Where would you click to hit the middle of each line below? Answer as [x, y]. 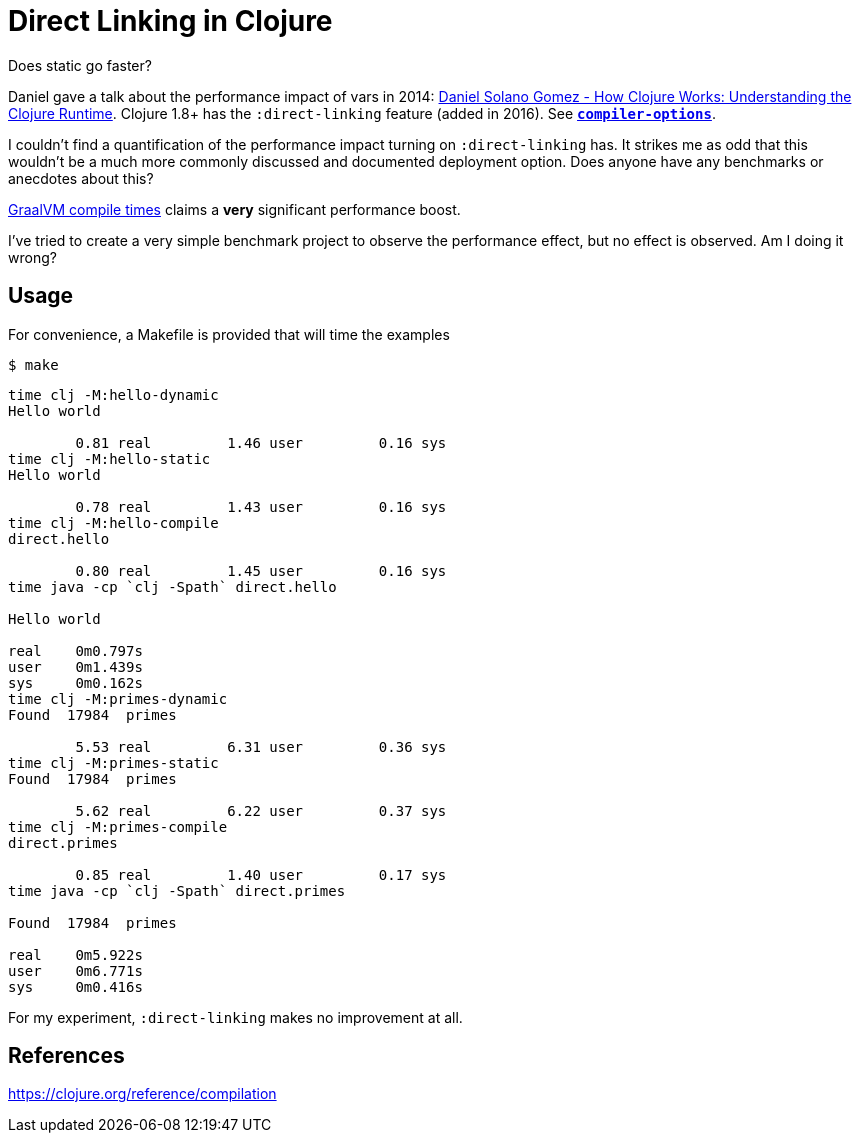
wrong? [32, 257]
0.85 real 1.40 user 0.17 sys [261, 874]
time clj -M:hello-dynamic [113, 394]
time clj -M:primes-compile [118, 826]
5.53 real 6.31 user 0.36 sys [261, 746]
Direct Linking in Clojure [170, 21]
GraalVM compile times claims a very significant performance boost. [234, 209]
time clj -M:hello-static [109, 458]
